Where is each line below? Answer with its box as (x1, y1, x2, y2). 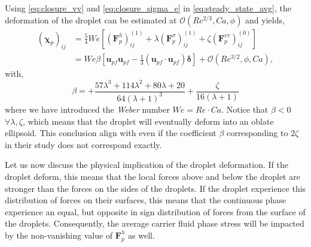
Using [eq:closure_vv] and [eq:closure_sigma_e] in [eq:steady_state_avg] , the (5, 2, 291, 14)
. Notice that (221, 103, 269, 115)
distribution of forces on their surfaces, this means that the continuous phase (5, 194, 286, 206)
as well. (128, 228, 155, 241)
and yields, (245, 13, 285, 26)
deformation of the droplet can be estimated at (5, 13, 177, 26)
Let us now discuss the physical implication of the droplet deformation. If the (5, 158, 288, 171)
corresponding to (227, 126, 288, 139)
